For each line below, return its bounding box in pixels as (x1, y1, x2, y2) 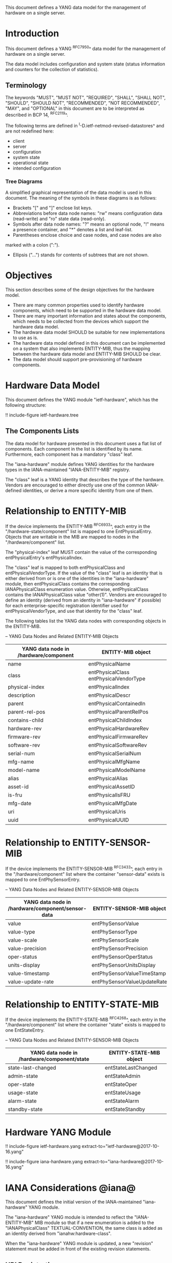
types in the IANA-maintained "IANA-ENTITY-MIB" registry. (5, 467, 131, 473)
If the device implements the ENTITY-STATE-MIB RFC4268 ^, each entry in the (5, 1015, 166, 1023)
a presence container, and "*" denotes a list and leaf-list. (12, 227, 133, 233)
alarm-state (8, 1097, 37, 1104)
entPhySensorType (91, 928, 137, 935)
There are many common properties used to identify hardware (12, 302, 144, 308)
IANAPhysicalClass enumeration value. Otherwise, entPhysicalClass (5, 586, 148, 592)
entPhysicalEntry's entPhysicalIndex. (5, 555, 83, 561)
